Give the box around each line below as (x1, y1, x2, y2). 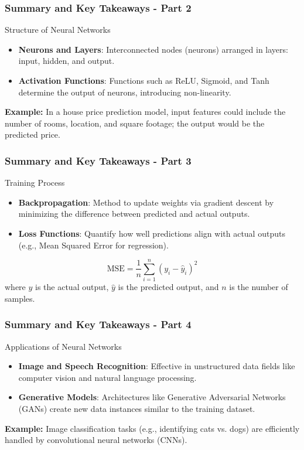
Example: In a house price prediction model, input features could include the (5, 105, 286, 118)
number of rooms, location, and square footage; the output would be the (5, 117, 265, 129)
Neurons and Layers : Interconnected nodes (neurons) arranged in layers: (18, 43, 288, 55)
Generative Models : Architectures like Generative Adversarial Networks (18, 391, 286, 403)
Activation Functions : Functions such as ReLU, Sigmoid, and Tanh (18, 74, 269, 86)
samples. (5, 292, 35, 304)
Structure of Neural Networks (5, 23, 111, 36)
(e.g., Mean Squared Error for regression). (18, 238, 169, 251)
